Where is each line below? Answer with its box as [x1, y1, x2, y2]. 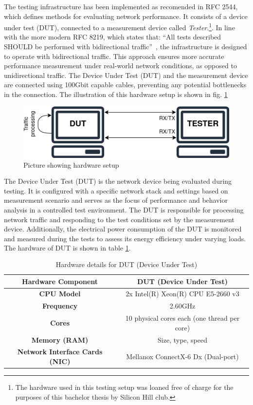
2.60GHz [169, 301, 196, 311]
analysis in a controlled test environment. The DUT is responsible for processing [4, 205, 244, 215]
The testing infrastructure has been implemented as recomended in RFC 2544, [4, 1, 238, 11]
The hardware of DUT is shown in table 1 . [4, 243, 131, 253]
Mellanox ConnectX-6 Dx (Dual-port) [126, 351, 239, 362]
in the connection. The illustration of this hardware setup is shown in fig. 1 [4, 89, 228, 99]
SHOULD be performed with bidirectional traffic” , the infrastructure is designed [4, 41, 247, 52]
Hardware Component [22, 276, 98, 286]
